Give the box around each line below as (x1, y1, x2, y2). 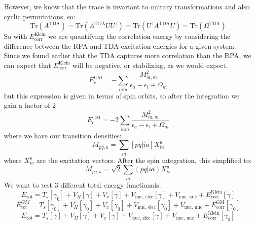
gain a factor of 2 (4, 100, 56, 110)
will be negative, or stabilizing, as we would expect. (72, 60, 228, 70)
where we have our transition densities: (4, 130, 122, 140)
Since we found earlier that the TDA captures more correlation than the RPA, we (4, 50, 251, 61)
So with (4, 31, 27, 41)
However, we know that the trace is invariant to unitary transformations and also (4, 1, 250, 11)
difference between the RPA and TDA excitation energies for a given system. (4, 40, 236, 51)
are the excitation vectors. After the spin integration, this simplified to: (36, 155, 252, 165)
